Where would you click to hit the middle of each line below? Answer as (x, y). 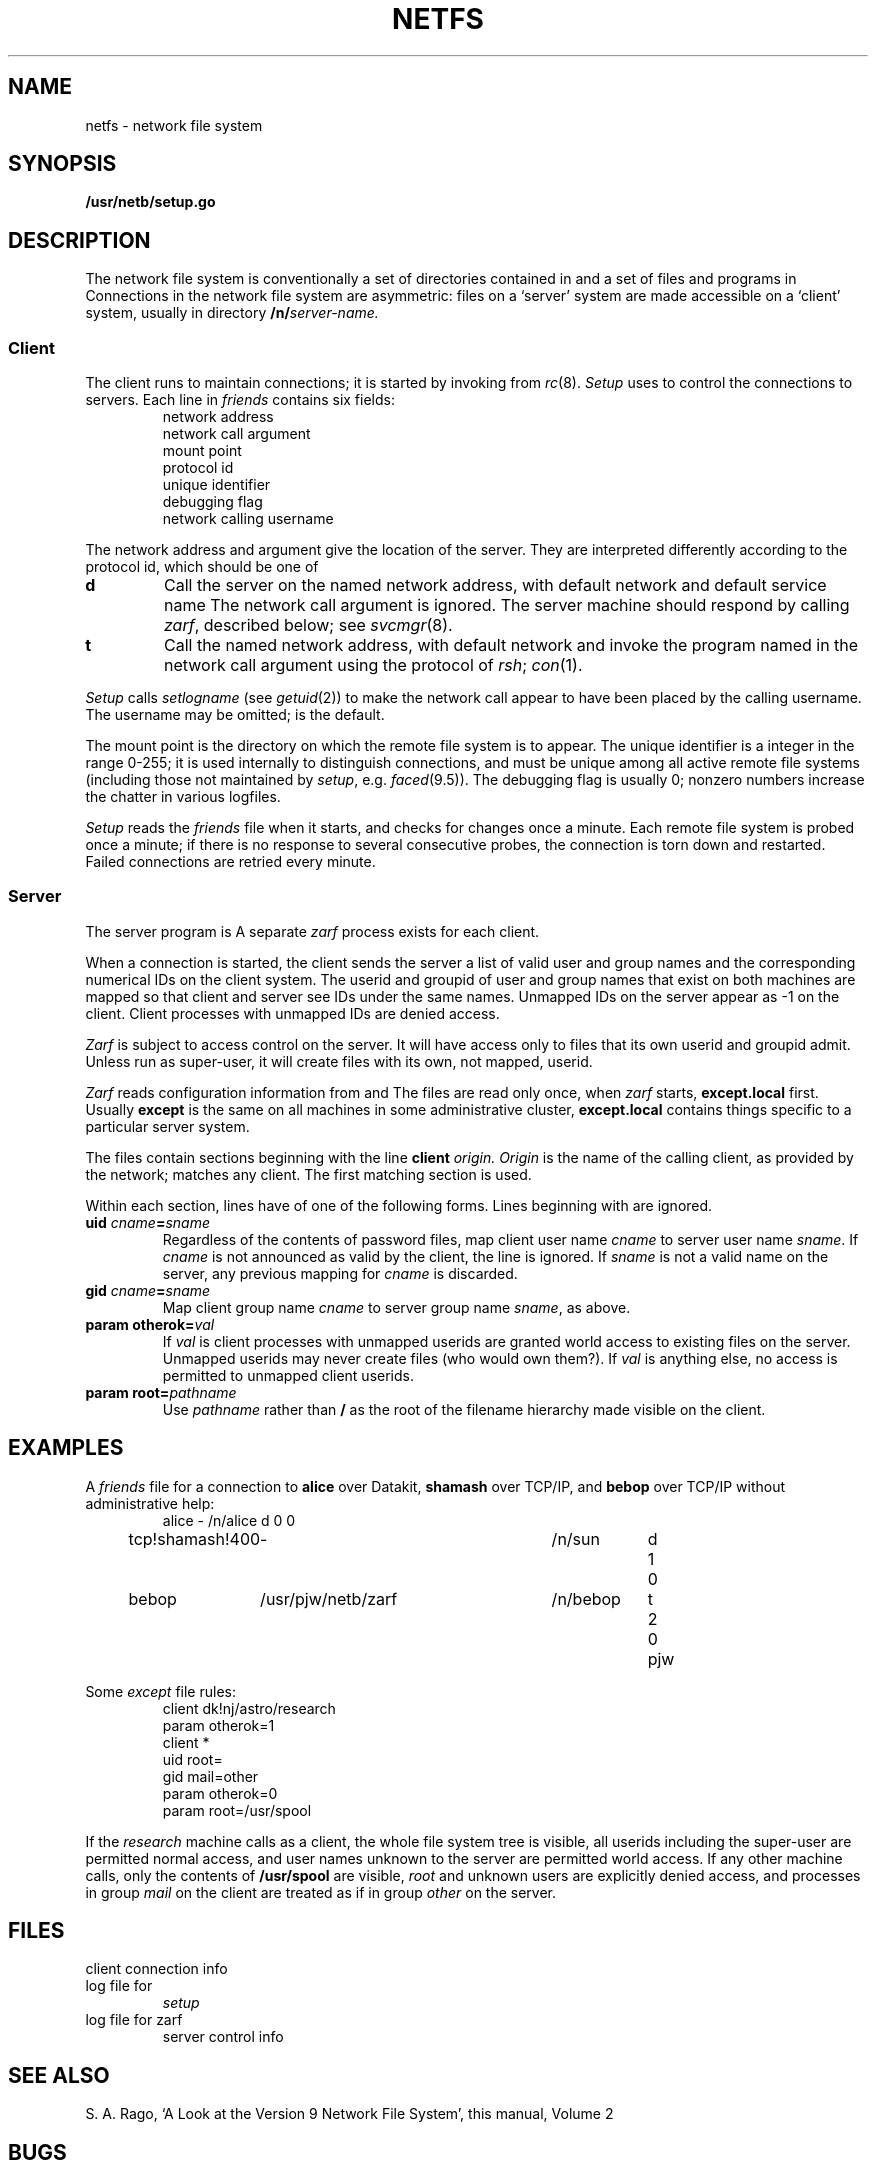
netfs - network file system (174, 125)
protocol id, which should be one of (202, 567)
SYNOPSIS (62, 164)
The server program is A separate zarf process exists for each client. (312, 931)
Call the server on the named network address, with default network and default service (495, 585)
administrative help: (150, 1503)
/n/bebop (586, 1598)
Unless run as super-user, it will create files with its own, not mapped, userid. (339, 1061)
